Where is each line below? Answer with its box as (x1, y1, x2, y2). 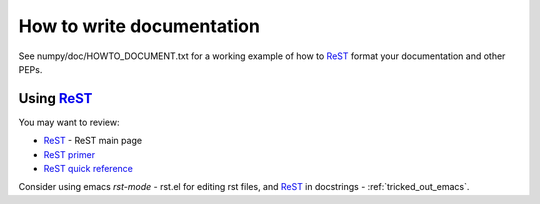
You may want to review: (18, 116, 120, 128)
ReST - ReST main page (43, 135, 143, 147)
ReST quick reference (43, 163, 134, 175)
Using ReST (18, 90, 93, 107)
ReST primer (43, 148, 95, 160)
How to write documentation (18, 15, 260, 37)
